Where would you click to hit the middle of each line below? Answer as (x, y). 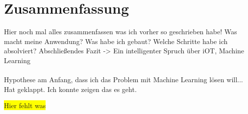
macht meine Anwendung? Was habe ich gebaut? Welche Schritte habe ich (116, 41)
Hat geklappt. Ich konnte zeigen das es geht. (70, 89)
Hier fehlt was (25, 105)
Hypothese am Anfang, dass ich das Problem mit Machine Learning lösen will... (124, 80)
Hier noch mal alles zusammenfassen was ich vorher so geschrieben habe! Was (121, 32)
